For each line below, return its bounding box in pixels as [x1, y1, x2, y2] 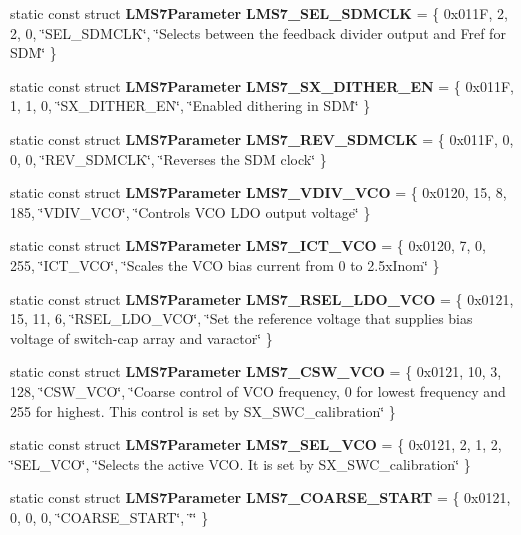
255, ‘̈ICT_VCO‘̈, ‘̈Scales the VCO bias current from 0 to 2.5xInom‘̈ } [10, 254, 440, 275]
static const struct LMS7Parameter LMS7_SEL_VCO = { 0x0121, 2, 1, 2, [10, 434, 502, 455]
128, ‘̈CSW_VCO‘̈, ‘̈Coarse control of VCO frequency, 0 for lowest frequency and [10, 380, 506, 401]
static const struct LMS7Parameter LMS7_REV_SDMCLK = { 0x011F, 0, [10, 128, 514, 149]
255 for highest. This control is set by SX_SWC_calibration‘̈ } [10, 400, 396, 421]
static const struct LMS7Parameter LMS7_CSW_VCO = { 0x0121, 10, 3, [10, 361, 502, 382]
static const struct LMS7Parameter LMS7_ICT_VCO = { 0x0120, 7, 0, [10, 235, 486, 256]
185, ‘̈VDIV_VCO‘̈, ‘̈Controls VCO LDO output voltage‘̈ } [10, 201, 371, 222]
